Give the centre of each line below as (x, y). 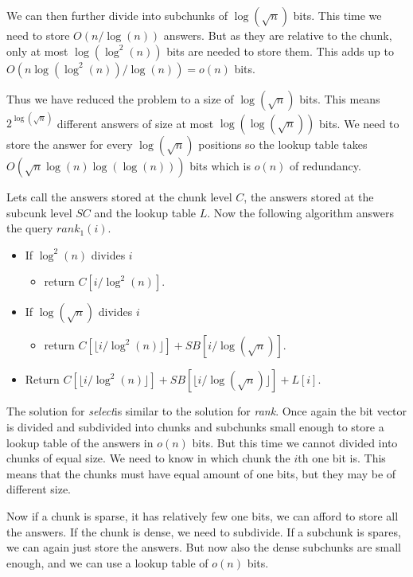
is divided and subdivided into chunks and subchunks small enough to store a (195, 427)
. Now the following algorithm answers (300, 212)
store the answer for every (70, 144)
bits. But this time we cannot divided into (295, 442)
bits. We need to (359, 123)
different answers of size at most (135, 123)
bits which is (220, 166)
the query (30, 228)
